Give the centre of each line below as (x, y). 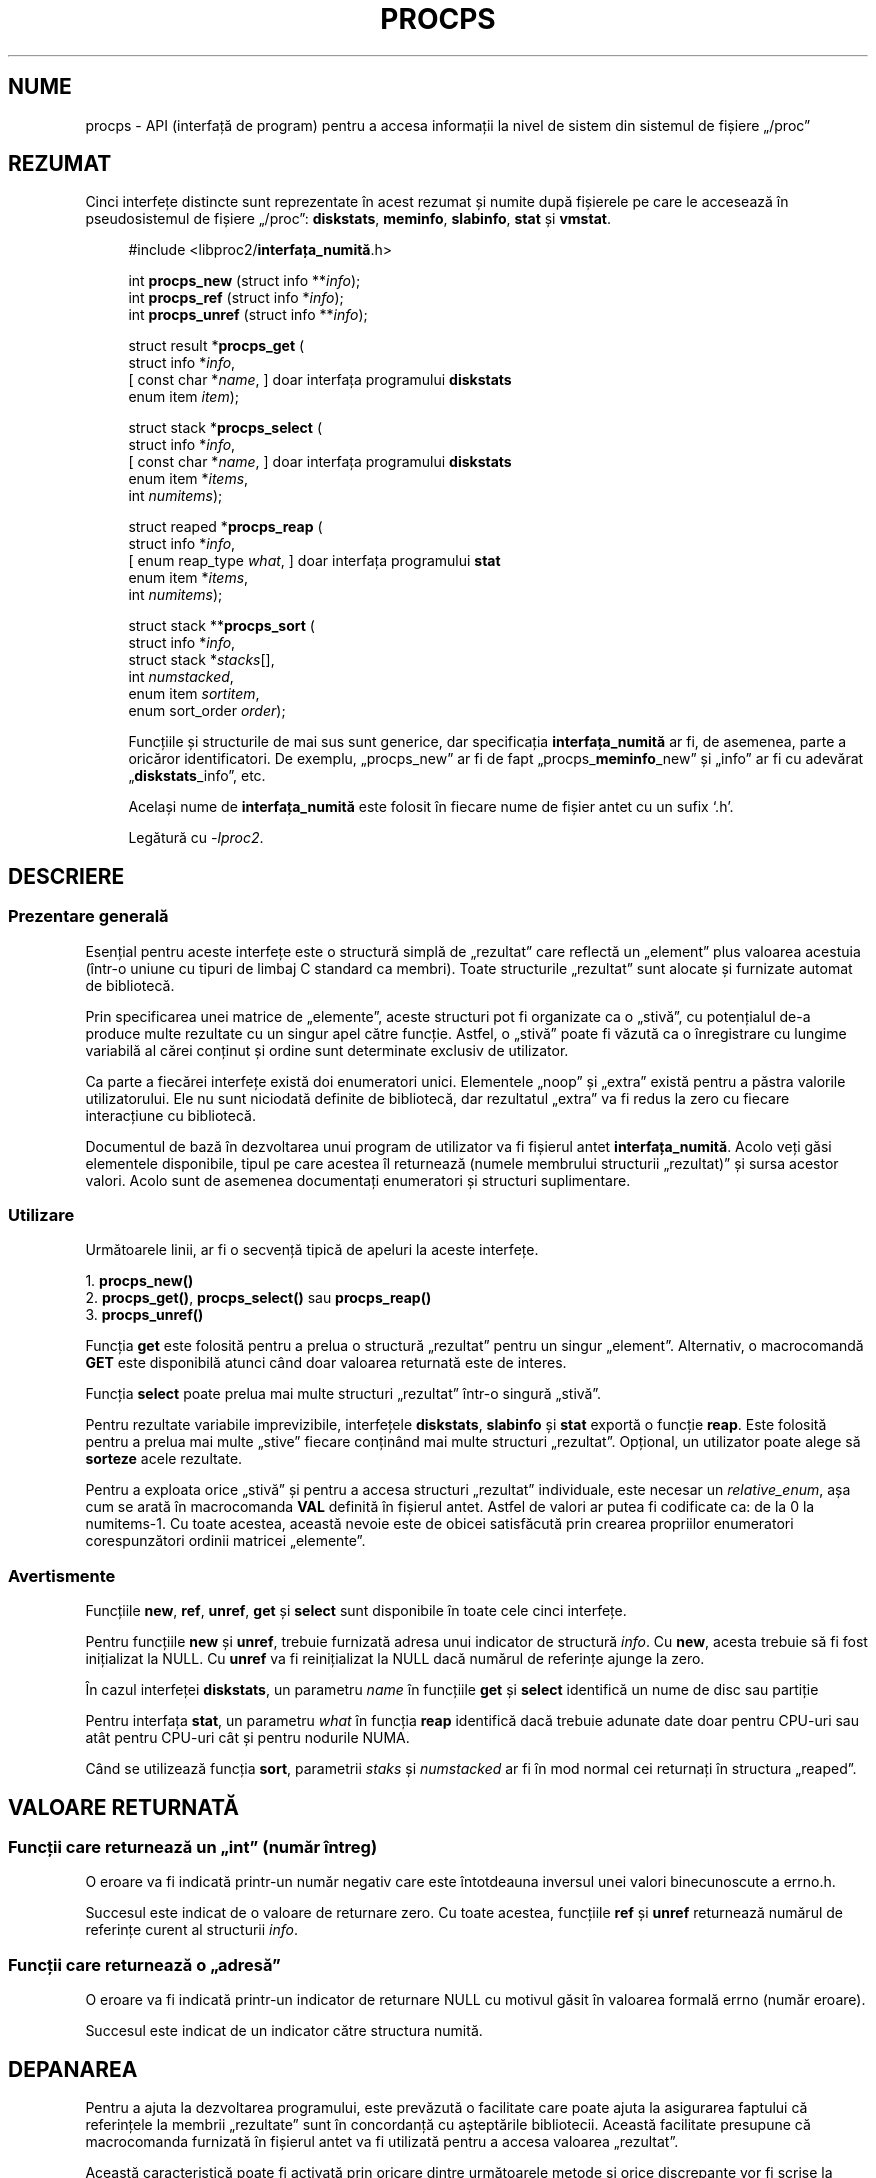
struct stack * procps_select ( (225, 428)
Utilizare (41, 1215)
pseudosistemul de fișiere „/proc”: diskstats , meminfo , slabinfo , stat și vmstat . (348, 219)
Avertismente (62, 1575)
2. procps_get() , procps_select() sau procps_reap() (258, 1298)
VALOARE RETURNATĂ (123, 1807)
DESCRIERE (66, 876)
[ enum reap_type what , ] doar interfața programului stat (314, 561)
